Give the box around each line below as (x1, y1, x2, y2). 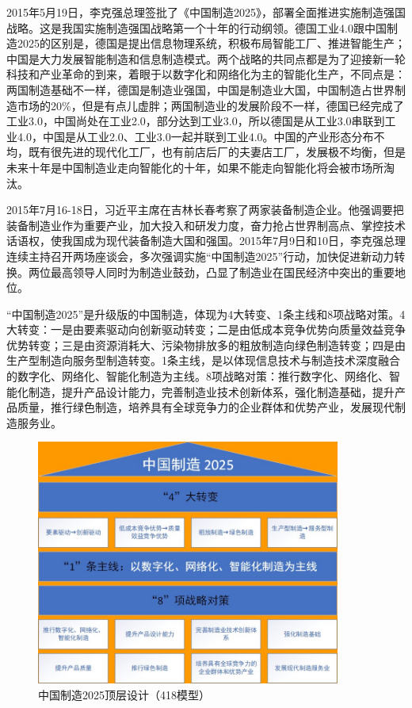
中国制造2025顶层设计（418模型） (38, 686, 210, 702)
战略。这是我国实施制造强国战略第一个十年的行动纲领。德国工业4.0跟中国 (6, 19, 387, 36)
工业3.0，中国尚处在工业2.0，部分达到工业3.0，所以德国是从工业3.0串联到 (6, 113, 385, 129)
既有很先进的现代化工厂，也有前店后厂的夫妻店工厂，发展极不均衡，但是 (28, 144, 406, 160)
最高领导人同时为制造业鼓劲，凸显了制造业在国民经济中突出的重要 (50, 263, 395, 280)
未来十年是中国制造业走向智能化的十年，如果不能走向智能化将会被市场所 (6, 159, 383, 175)
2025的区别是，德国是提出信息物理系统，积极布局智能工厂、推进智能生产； (17, 35, 406, 52)
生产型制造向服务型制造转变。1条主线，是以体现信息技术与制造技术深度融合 (6, 352, 400, 369)
